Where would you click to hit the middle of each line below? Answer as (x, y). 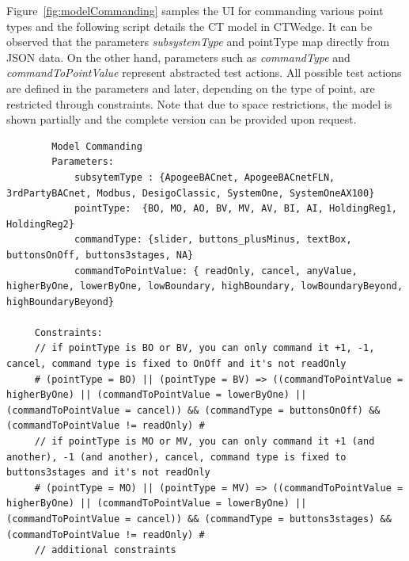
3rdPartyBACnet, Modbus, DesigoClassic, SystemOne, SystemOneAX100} (191, 193)
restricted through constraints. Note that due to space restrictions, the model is (199, 103)
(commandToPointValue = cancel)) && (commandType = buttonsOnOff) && (193, 410)
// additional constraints (105, 550)
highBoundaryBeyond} (61, 301)
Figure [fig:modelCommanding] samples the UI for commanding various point (195, 10)
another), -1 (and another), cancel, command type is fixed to (176, 457)
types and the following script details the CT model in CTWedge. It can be (189, 26)
